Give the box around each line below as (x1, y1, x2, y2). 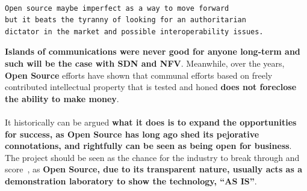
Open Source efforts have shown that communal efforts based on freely (5, 68, 273, 81)
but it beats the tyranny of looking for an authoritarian (5, 16, 246, 25)
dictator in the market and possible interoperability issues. (5, 27, 264, 36)
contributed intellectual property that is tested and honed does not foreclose (5, 80, 297, 93)
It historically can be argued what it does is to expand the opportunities (5, 115, 297, 128)
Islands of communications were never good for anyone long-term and (5, 45, 300, 58)
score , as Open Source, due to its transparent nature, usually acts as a (5, 163, 302, 175)
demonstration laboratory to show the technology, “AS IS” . (5, 174, 257, 187)
